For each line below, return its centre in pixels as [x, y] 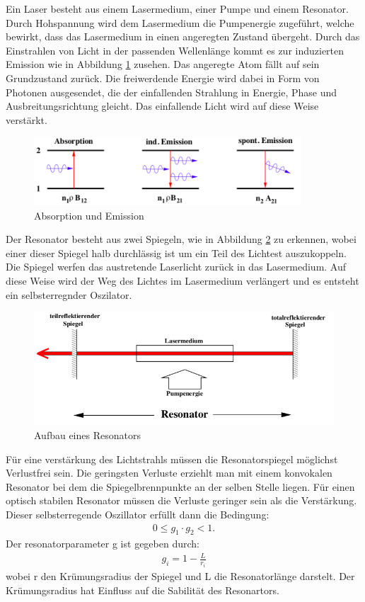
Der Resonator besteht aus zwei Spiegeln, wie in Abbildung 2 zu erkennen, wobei [181, 239]
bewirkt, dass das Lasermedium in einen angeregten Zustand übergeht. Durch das [183, 36]
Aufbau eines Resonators [87, 435]
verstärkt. [27, 119]
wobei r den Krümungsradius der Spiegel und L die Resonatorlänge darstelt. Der [180, 575]
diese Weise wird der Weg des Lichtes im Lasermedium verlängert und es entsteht [182, 280]
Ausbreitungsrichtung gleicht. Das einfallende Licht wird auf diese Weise [162, 106]
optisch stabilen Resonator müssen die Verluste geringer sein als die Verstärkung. [181, 500]
